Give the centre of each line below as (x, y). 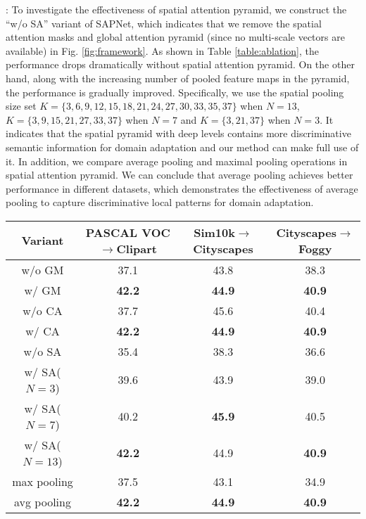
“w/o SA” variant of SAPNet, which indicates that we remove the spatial (164, 23)
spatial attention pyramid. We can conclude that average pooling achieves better (179, 175)
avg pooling (43, 501)
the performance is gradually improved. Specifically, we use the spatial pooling (175, 92)
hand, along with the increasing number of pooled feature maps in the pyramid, (178, 78)
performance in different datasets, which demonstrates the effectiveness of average (182, 188)
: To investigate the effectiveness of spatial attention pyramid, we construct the (176, 9)
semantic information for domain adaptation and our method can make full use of (182, 147)
